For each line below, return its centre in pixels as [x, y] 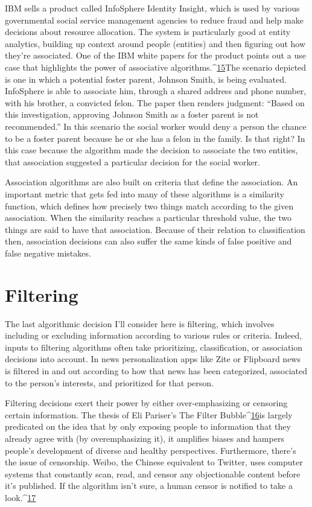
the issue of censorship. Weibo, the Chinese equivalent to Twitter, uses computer [154, 462]
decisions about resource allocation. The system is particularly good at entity [148, 32]
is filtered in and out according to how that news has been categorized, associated [156, 370]
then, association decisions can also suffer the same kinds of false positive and [148, 241]
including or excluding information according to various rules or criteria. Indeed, [154, 335]
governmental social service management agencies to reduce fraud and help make [154, 20]
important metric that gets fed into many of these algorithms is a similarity [145, 193]
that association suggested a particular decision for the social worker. [132, 161]
